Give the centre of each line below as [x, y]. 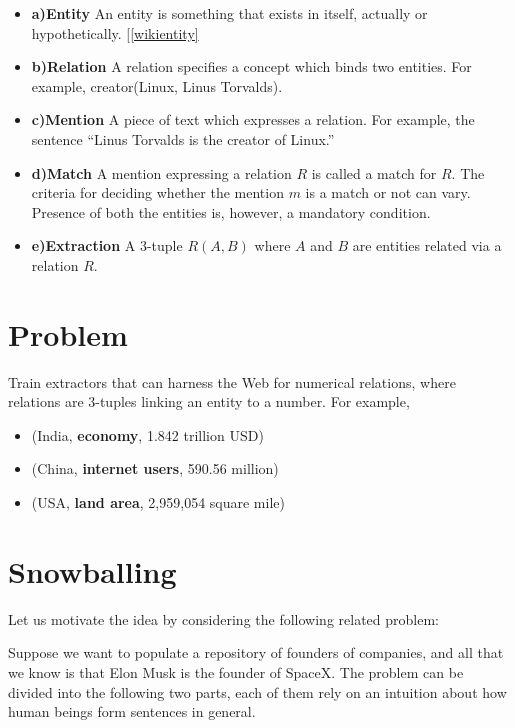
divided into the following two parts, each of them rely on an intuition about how [257, 691]
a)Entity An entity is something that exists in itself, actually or [229, 13]
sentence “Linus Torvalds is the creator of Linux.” [183, 138]
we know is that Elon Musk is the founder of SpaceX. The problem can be [236, 671]
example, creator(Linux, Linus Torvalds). [157, 85]
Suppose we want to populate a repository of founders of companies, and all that [256, 652]
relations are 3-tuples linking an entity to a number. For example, [209, 401]
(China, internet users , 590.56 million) [155, 468]
